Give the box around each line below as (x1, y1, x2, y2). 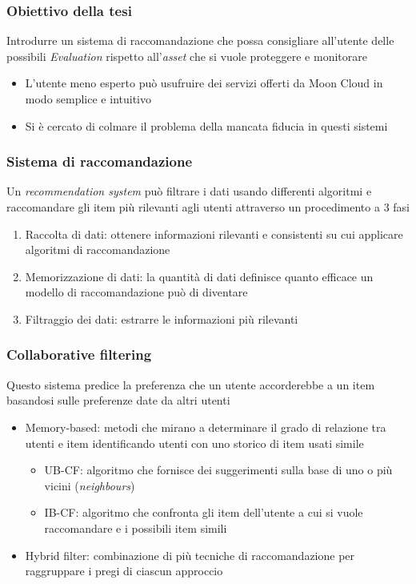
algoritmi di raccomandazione (25, 241, 170, 258)
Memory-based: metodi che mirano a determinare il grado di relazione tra (25, 418, 386, 435)
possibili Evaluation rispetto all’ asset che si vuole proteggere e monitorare (6, 47, 367, 64)
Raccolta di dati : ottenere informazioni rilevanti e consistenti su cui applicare (25, 225, 403, 242)
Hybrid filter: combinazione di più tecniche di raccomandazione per (25, 546, 355, 563)
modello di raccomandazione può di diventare (25, 284, 248, 300)
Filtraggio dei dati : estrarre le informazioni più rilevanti (25, 310, 298, 327)
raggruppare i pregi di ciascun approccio (25, 562, 223, 579)
